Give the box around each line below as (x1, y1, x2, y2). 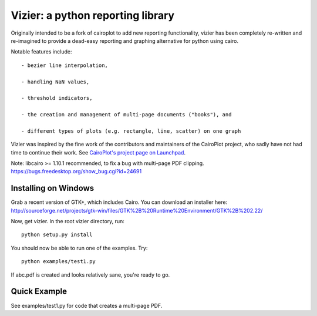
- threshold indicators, (21, 95, 93, 102)
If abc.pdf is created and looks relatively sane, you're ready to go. (11, 271, 170, 278)
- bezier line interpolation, (21, 62, 109, 69)
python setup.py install (21, 231, 93, 238)
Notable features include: (11, 48, 72, 55)
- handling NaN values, (21, 78, 90, 85)
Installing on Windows (11, 183, 95, 193)
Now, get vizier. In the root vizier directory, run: (11, 218, 124, 225)
